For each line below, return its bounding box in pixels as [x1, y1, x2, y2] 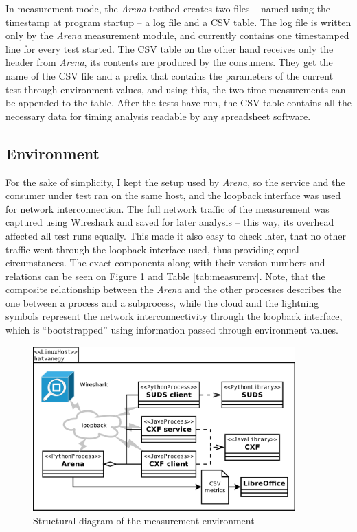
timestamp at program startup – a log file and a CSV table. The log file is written [5, 14, 352, 29]
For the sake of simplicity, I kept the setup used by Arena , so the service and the [5, 174, 345, 189]
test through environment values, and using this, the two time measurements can [5, 82, 346, 96]
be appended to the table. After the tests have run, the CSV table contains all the [5, 95, 352, 110]
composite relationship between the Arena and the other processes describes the [5, 282, 341, 297]
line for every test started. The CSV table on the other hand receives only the [5, 41, 334, 56]
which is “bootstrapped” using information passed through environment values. [5, 323, 338, 337]
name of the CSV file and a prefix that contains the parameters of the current [5, 68, 334, 82]
